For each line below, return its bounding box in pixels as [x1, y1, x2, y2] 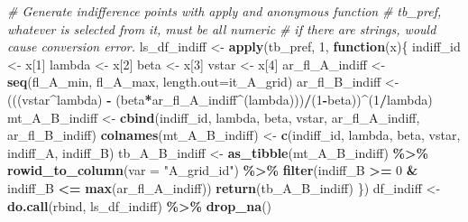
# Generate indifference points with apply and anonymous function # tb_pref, [7, 2, 442, 20]
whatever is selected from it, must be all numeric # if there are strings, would [7, 19, 436, 38]
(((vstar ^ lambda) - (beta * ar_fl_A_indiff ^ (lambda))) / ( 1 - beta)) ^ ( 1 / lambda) [7, 89, 433, 108]
